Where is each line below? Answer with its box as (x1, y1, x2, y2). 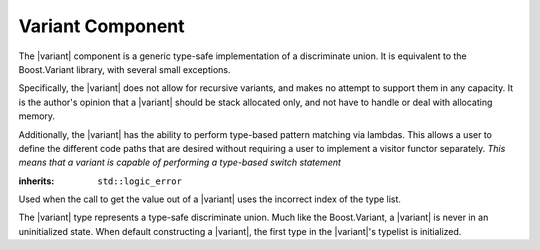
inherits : (18, 175, 55, 187)
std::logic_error (97, 175, 182, 187)
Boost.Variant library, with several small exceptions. (18, 63, 231, 75)
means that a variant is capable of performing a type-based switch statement (18, 156, 342, 169)
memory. (18, 110, 55, 122)
